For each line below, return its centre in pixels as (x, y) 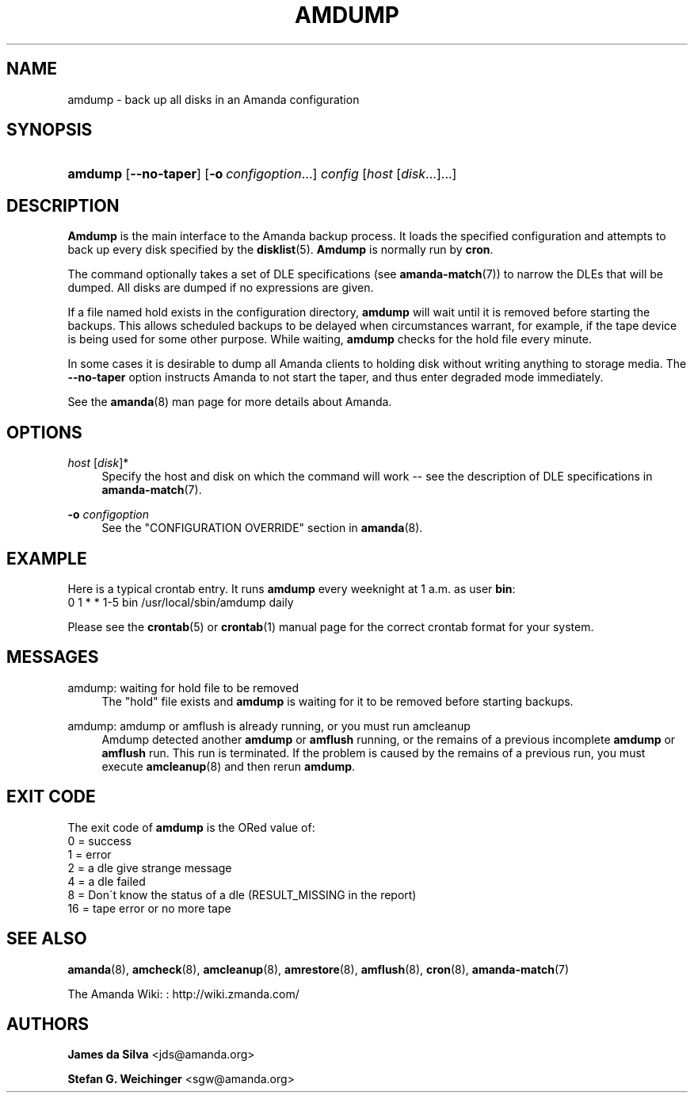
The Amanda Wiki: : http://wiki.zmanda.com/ (183, 994)
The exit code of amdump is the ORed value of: (191, 827)
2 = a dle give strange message (150, 867)
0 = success (99, 841)
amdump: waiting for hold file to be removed (183, 687)
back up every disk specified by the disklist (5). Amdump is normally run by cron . (280, 250)
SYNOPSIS (50, 130)
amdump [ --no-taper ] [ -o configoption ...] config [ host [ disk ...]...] (262, 174)
